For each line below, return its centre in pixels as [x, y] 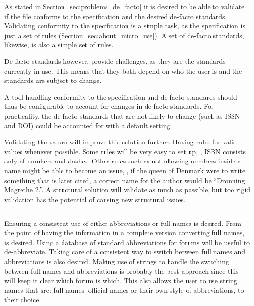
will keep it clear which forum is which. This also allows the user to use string [121, 280]
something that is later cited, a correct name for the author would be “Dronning [125, 180]
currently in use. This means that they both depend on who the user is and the [123, 71]
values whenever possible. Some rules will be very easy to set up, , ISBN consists [125, 151]
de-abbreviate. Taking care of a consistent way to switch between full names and [125, 252]
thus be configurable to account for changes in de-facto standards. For [109, 106]
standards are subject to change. [53, 80]
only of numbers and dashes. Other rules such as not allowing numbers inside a [123, 161]
